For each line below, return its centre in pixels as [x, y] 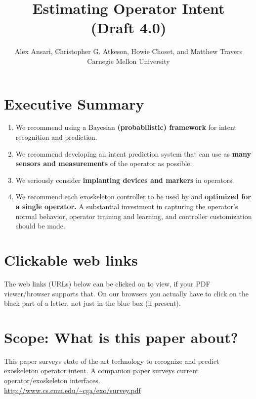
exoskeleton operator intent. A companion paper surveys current [102, 370]
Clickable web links [71, 259]
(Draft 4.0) [128, 28]
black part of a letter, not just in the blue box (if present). [92, 303]
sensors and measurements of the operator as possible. [104, 163]
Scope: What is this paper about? [121, 337]
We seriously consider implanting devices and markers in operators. [125, 180]
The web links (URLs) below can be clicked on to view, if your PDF [107, 283]
